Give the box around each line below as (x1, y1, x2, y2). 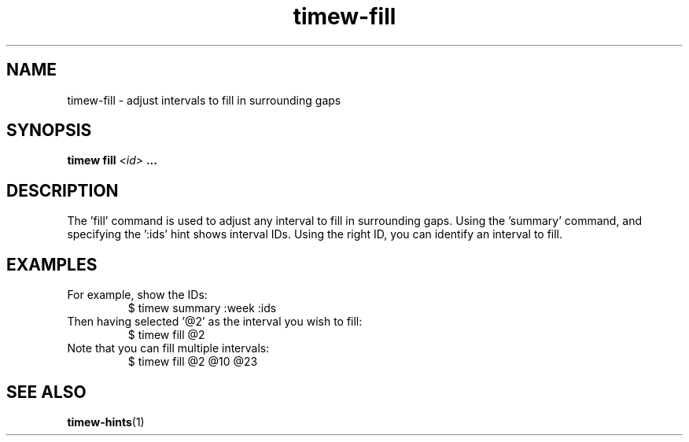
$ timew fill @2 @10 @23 (127, 355, 258, 369)
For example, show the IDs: (67, 288, 208, 302)
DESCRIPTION (6, 180, 119, 201)
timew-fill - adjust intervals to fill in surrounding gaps (67, 93, 341, 107)
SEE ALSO (6, 381, 87, 402)
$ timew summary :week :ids (127, 301, 277, 315)
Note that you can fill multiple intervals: (67, 341, 270, 355)
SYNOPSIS (6, 120, 92, 141)
